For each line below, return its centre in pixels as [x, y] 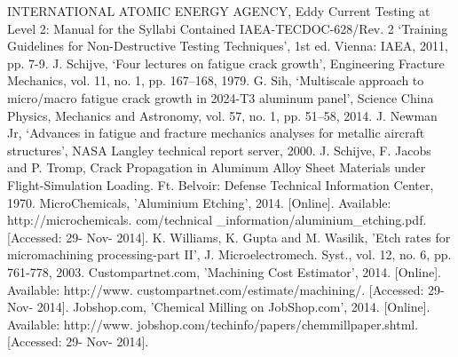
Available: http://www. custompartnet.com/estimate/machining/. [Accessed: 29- [226, 289]
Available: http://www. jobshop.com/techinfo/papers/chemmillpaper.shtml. [213, 324]
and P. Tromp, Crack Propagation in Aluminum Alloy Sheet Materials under [217, 167]
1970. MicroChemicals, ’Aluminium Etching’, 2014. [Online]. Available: [199, 202]
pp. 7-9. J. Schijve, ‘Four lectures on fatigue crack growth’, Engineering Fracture [226, 63]
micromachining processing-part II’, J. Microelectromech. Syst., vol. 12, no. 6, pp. [229, 254]
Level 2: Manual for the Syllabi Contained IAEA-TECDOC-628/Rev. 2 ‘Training [228, 28]
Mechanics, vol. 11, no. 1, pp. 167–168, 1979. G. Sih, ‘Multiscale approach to [216, 80]
